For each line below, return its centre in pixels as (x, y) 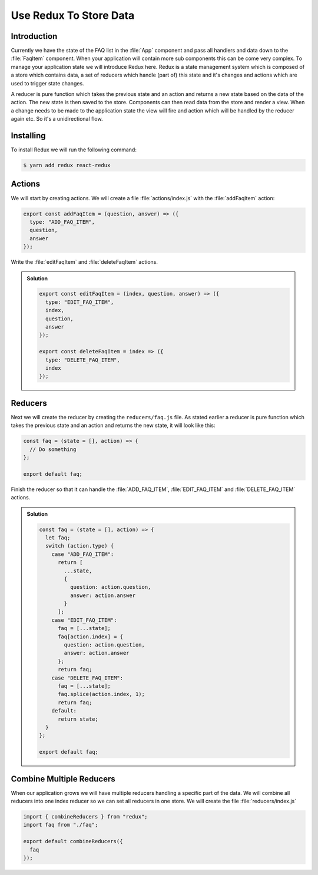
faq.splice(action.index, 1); (102, 694)
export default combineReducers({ (73, 841)
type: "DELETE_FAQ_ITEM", (82, 360)
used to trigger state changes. (48, 83)
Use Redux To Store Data (73, 15)
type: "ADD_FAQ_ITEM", (62, 222)
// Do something (53, 449)
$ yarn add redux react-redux (67, 165)
